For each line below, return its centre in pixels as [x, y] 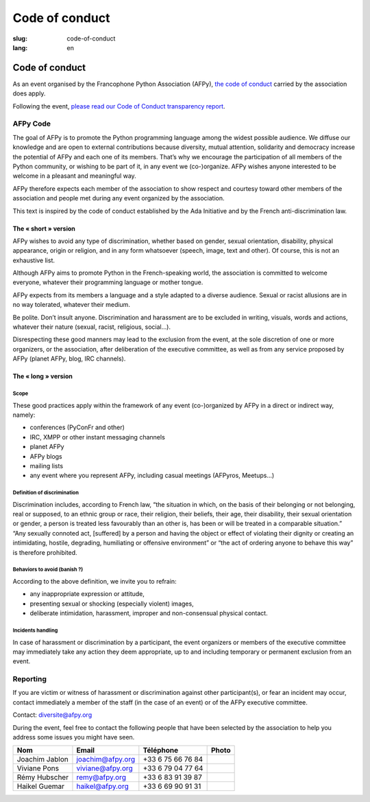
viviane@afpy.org [104, 768]
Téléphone [161, 751]
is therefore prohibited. [45, 552]
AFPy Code [32, 124]
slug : [20, 38]
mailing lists [47, 466]
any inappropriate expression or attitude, [87, 594]
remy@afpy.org [101, 777]
